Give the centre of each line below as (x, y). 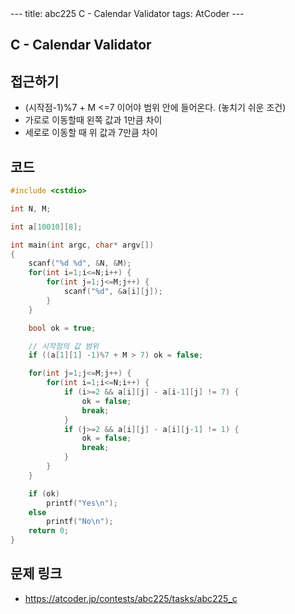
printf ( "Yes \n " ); (82, 503)
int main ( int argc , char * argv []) (82, 245)
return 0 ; (49, 531)
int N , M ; (31, 208)
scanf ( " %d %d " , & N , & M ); (80, 263)
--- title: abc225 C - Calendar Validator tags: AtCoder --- (127, 13)
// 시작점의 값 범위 (64, 346)
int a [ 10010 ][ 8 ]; (46, 227)
